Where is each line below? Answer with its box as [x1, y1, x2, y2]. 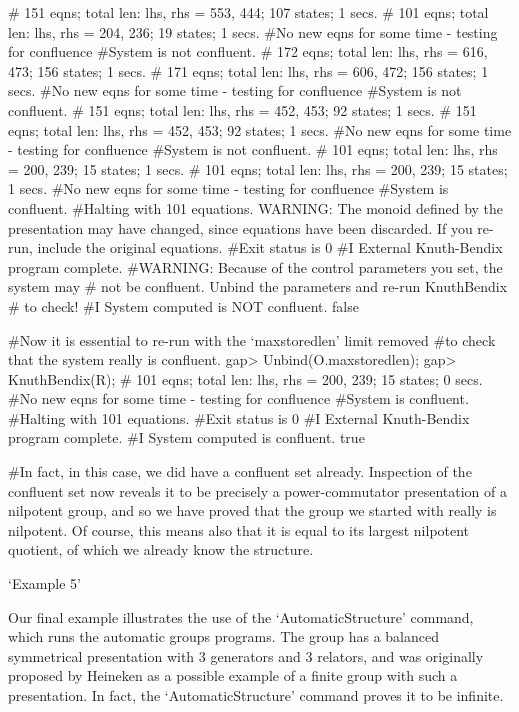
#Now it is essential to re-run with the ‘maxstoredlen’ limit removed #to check [8, 329, 496, 350]
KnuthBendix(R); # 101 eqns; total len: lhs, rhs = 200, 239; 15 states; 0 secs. [8, 368, 483, 389]
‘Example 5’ [8, 573, 81, 594]
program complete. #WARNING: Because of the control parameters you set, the [8, 256, 503, 277]
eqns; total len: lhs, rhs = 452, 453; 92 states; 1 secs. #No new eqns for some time [8, 119, 512, 140]
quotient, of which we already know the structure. [8, 539, 314, 560]
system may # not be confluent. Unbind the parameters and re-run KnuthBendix [8, 276, 508, 297]
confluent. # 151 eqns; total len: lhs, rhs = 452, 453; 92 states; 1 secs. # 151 [8, 99, 477, 120]
